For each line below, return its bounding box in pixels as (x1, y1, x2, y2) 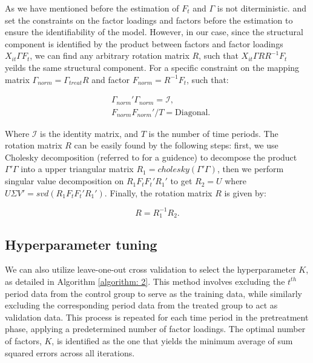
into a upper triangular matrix (21, 162, 134, 175)
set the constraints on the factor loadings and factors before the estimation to (5, 13, 293, 26)
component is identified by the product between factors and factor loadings (5, 37, 283, 50)
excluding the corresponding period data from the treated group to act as (5, 299, 278, 311)
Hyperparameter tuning (5, 235, 157, 253)
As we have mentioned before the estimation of (5, 2, 179, 14)
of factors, (5, 334, 42, 347)
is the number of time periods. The (148, 127, 278, 139)
